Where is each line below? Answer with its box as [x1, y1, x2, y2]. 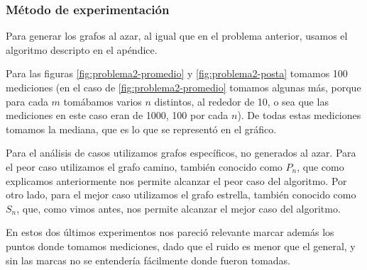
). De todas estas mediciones [237, 108, 361, 123]
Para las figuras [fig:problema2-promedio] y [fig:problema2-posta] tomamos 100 [6, 66, 348, 81]
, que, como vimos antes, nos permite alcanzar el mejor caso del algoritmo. [16, 201, 341, 215]
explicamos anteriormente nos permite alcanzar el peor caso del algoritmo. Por [6, 173, 347, 188]
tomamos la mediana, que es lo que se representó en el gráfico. [6, 121, 277, 136]
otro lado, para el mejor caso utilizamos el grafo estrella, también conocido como [6, 187, 356, 202]
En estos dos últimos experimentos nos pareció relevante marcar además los [6, 225, 334, 240]
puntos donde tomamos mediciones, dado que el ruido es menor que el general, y [6, 238, 356, 253]
